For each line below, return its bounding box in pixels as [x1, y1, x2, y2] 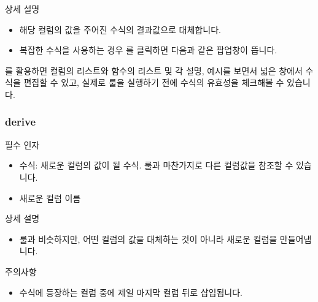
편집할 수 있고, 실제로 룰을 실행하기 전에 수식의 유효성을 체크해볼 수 [23, 76, 284, 89]
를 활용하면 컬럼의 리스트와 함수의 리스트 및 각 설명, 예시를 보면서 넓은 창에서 [5, 64, 303, 77]
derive [5, 114, 36, 129]
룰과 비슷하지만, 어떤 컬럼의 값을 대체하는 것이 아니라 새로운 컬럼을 [19, 232, 277, 245]
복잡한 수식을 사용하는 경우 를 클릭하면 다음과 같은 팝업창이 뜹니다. [19, 43, 277, 56]
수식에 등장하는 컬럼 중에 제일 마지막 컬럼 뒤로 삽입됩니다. [19, 285, 242, 298]
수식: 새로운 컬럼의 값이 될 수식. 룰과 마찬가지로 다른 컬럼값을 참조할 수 [19, 159, 293, 172]
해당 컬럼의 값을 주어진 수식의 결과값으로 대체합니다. [19, 23, 221, 36]
